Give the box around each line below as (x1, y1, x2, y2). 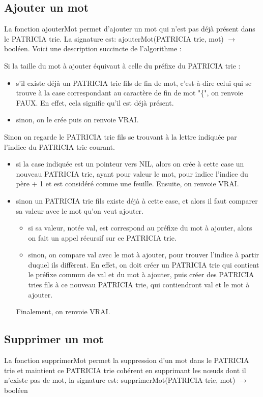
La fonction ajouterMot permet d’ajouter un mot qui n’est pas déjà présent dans (4, 23, 255, 34)
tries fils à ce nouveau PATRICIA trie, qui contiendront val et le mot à (28, 279, 250, 290)
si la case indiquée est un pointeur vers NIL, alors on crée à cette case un (16, 158, 244, 169)
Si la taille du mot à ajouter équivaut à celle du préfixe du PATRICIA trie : (4, 60, 241, 71)
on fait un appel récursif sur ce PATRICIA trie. (28, 232, 177, 243)
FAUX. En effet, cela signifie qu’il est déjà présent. (16, 97, 174, 108)
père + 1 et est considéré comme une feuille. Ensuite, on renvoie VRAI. (16, 178, 239, 189)
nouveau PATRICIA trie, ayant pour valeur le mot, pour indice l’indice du (16, 168, 248, 179)
